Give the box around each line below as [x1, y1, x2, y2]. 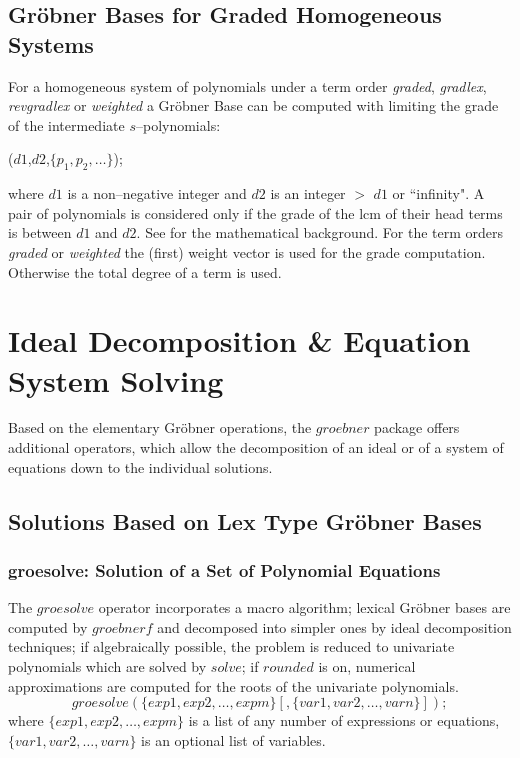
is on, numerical [318, 656, 416, 677]
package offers [374, 417, 460, 438]
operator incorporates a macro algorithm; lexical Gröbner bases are [98, 597, 511, 618]
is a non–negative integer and [67, 183, 247, 204]
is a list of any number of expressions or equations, [188, 710, 500, 731]
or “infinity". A [392, 183, 485, 204]
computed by [8, 616, 88, 637]
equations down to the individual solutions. [8, 456, 273, 477]
